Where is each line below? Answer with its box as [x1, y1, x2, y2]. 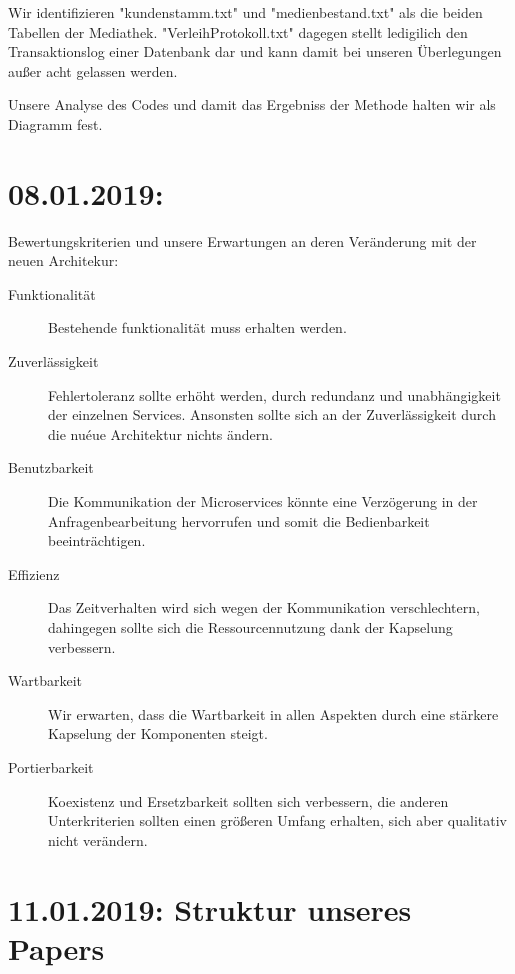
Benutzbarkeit [8, 457, 94, 478]
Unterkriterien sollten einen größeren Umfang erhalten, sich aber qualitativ [48, 810, 507, 831]
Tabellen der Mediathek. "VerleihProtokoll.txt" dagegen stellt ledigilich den [8, 21, 468, 42]
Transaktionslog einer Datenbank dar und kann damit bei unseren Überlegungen [8, 41, 502, 62]
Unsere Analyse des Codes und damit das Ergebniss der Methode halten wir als [8, 94, 496, 115]
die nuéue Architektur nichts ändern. [48, 423, 273, 444]
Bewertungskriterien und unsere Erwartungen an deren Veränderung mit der [8, 230, 477, 251]
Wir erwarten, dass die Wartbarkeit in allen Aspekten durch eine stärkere [48, 703, 499, 724]
